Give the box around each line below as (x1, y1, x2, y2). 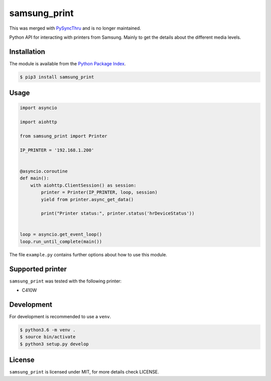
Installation (9, 47, 45, 56)
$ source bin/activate (20, 334, 76, 340)
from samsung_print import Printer (20, 133, 107, 139)
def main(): (20, 175, 50, 181)
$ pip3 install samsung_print (20, 74, 94, 80)
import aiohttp (20, 119, 57, 125)
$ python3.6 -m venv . (20, 327, 76, 333)
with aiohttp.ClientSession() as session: (30, 182, 137, 188)
